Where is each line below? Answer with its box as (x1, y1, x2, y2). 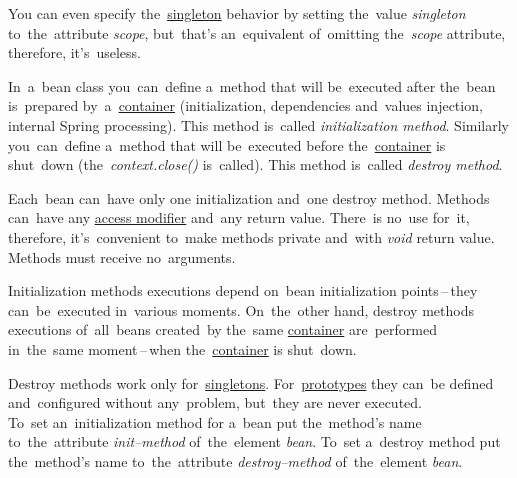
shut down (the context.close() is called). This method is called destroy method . (8, 154, 503, 175)
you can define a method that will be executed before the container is (8, 134, 446, 155)
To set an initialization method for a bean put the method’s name (8, 411, 422, 432)
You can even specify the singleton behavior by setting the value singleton (8, 3, 466, 23)
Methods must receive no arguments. (8, 246, 236, 267)
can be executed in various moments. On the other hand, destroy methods (8, 299, 474, 320)
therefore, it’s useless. (8, 42, 141, 63)
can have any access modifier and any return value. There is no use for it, (8, 207, 470, 228)
